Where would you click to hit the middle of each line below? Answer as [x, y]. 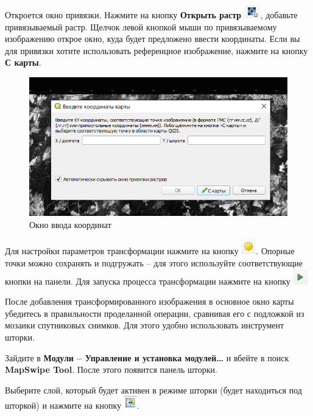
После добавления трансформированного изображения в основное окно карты [149, 301]
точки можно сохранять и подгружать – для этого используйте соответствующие [154, 263]
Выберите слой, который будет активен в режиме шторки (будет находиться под [153, 390]
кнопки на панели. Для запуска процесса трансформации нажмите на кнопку [148, 281]
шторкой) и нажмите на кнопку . [72, 405]
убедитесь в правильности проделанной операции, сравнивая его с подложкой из [155, 313]
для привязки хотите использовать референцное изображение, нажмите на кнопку [156, 50]
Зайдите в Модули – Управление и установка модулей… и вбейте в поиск [147, 357]
